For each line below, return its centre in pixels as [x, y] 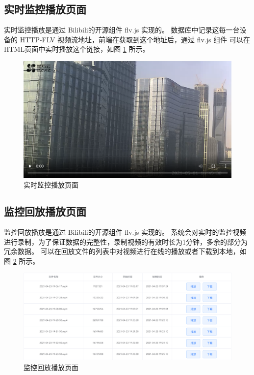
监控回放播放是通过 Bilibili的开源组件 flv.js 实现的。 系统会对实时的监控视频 [125, 232]
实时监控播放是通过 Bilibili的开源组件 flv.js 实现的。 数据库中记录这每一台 [122, 30]
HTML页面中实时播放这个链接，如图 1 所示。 [77, 49]
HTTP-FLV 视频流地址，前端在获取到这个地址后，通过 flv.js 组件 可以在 [135, 39]
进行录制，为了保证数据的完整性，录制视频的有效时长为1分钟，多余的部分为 [126, 241]
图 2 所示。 [22, 261]
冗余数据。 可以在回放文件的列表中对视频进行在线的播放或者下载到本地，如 [125, 251]
